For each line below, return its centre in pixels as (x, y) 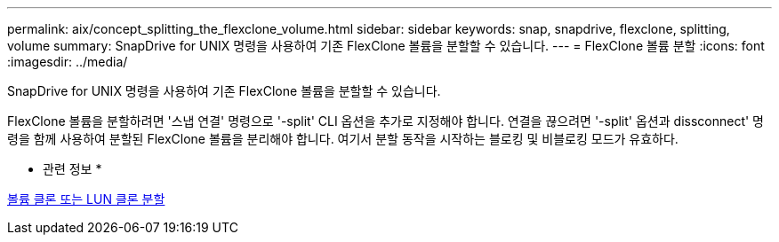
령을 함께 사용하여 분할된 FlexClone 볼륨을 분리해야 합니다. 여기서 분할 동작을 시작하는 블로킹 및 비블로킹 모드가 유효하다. (343, 139)
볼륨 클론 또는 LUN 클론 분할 (86, 199)
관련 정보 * (72, 169)
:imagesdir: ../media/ (68, 62)
